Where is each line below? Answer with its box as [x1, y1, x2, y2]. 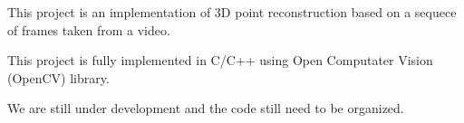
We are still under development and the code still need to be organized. [7, 99, 404, 118]
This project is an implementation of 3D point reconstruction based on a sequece [7, 3, 457, 21]
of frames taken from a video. [7, 20, 170, 39]
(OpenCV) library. [7, 68, 110, 87]
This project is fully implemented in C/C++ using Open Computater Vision [7, 51, 433, 70]
